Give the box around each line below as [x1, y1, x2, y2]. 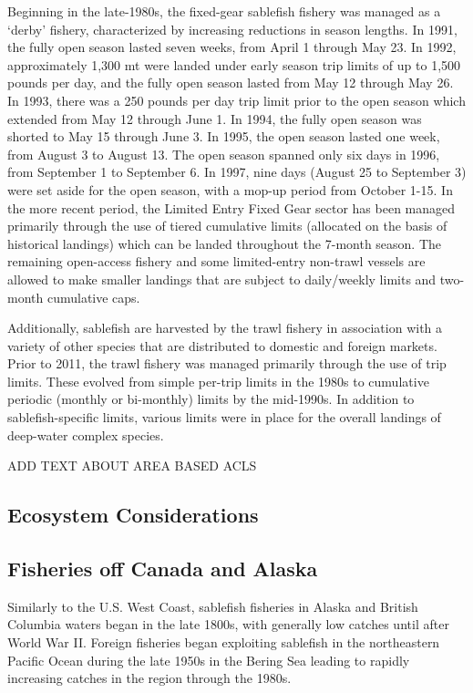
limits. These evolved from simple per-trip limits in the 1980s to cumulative [7, 371, 429, 390]
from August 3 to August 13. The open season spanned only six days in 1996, [7, 144, 440, 163]
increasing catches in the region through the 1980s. [7, 668, 292, 688]
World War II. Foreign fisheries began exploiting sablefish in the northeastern [7, 633, 440, 652]
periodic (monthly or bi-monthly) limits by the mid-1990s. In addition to [7, 389, 415, 409]
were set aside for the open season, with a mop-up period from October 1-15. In [7, 180, 453, 199]
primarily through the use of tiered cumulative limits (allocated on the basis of [7, 216, 447, 235]
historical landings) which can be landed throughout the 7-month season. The [7, 233, 442, 253]
